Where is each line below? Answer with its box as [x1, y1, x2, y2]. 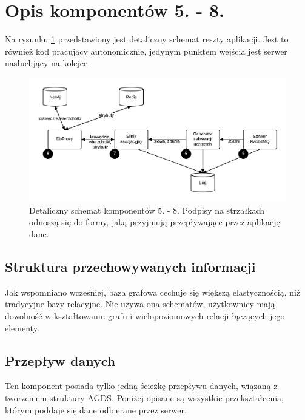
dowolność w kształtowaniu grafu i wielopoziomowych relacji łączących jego [5, 310, 285, 322]
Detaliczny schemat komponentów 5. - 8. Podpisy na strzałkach [29, 203, 264, 216]
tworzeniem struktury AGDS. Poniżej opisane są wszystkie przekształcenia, [5, 391, 284, 404]
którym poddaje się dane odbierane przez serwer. [5, 403, 187, 416]
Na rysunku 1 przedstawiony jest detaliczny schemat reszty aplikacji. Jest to [5, 33, 289, 46]
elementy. [5, 321, 39, 334]
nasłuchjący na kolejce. [5, 56, 90, 69]
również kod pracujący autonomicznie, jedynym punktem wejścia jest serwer [5, 44, 287, 57]
